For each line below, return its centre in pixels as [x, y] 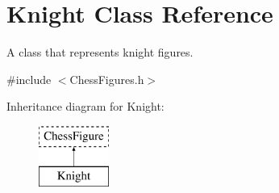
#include [29, 79]
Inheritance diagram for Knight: [85, 106]
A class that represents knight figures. [100, 52]
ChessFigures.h [107, 79]
